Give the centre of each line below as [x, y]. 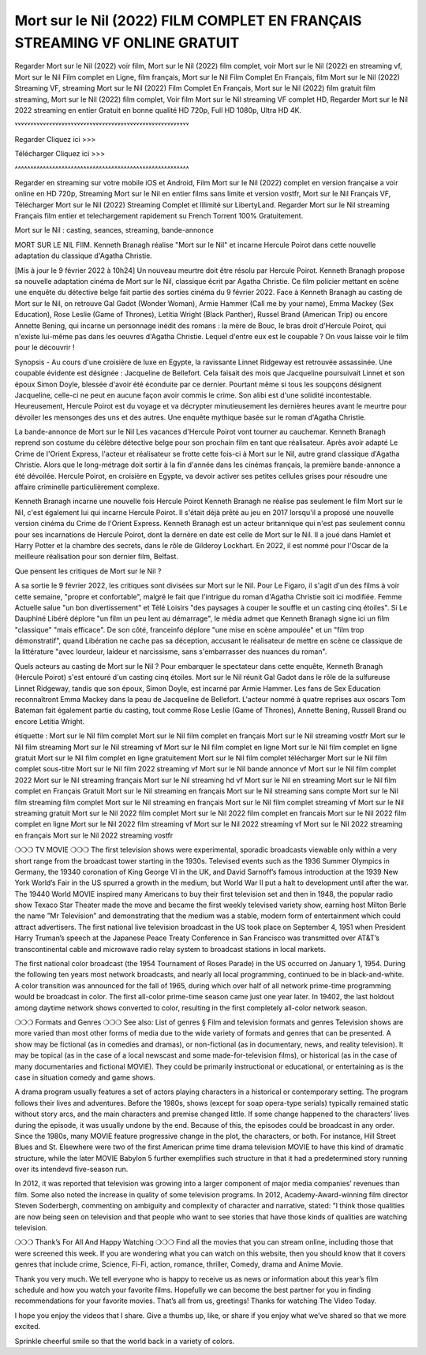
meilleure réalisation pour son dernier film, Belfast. [97, 557]
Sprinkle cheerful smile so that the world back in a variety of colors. [125, 1341]
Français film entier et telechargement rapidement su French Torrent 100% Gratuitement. [159, 216]
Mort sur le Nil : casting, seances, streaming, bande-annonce [114, 230]
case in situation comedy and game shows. [85, 1077]
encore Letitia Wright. [50, 721]
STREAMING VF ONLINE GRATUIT [127, 43]
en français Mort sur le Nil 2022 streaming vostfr [94, 835]
